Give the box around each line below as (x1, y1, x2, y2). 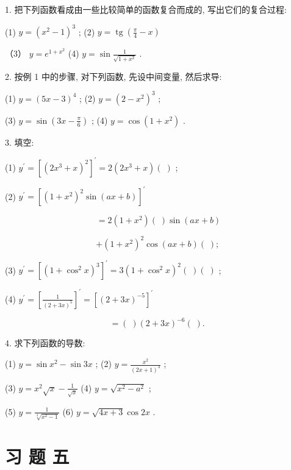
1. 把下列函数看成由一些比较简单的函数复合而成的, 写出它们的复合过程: (5, 3, 287, 15)
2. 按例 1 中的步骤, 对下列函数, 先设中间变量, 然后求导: (5, 69, 222, 82)
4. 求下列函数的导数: (5, 336, 85, 349)
